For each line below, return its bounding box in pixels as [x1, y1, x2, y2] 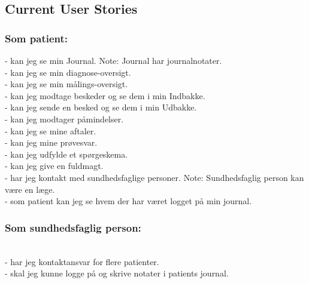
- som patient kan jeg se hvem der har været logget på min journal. [5, 195, 252, 207]
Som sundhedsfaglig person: [5, 220, 141, 235]
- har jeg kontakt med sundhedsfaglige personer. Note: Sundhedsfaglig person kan [5, 171, 304, 183]
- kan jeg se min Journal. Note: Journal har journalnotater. [5, 54, 222, 66]
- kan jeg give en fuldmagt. [5, 159, 104, 172]
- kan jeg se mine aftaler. [5, 124, 96, 137]
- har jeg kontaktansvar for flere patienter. [5, 255, 159, 267]
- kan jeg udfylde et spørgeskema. [5, 147, 128, 160]
